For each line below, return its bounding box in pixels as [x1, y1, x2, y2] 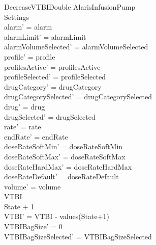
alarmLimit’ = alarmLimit [4, 31, 86, 42]
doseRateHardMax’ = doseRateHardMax [4, 161, 132, 172]
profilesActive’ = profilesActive [4, 61, 101, 72]
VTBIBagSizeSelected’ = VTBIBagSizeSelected [4, 231, 152, 241]
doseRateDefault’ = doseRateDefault [4, 171, 119, 182]
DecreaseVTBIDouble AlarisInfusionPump [4, 2, 136, 12]
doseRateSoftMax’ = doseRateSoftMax [4, 151, 126, 161]
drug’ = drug [4, 101, 45, 112]
